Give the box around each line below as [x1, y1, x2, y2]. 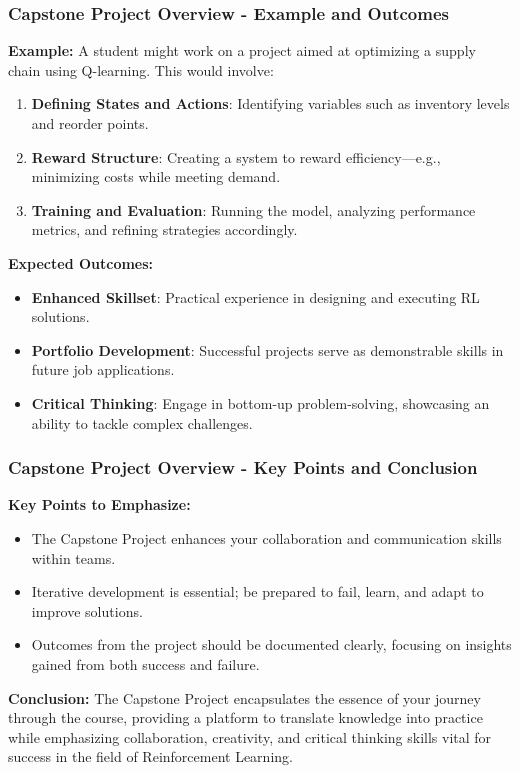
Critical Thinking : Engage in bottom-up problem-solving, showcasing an [31, 392, 490, 413]
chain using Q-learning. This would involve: [8, 59, 274, 80]
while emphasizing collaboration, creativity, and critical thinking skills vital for [8, 726, 492, 747]
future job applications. [31, 359, 175, 380]
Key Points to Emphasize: [8, 494, 191, 515]
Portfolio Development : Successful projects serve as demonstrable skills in [31, 339, 504, 360]
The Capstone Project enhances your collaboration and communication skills [31, 527, 502, 548]
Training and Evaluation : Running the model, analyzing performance [31, 199, 476, 220]
